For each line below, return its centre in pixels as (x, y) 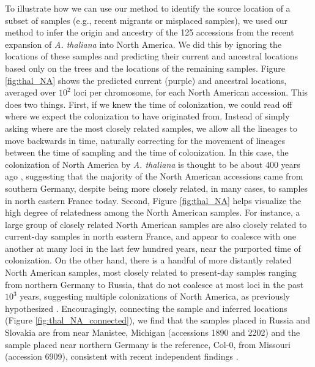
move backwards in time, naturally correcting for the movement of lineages (145, 140)
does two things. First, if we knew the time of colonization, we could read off (149, 104)
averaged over (31, 92)
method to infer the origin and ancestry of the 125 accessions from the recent (150, 32)
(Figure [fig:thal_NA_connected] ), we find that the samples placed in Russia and (157, 320)
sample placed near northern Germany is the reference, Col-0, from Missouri (148, 344)
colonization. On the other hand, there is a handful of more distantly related (148, 260)
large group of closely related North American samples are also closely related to (156, 224)
